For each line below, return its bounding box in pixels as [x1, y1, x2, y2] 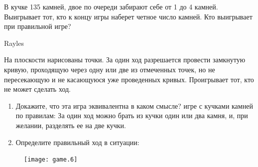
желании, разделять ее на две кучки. [15, 120, 126, 130]
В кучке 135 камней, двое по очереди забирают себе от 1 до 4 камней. [4, 1, 218, 11]
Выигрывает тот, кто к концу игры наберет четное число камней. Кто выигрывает [4, 11, 253, 21]
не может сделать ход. [4, 84, 71, 94]
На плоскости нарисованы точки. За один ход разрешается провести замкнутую [4, 54, 246, 65]
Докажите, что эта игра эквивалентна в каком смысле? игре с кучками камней [15, 100, 253, 111]
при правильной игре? [4, 21, 71, 31]
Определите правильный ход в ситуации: [15, 137, 139, 147]
